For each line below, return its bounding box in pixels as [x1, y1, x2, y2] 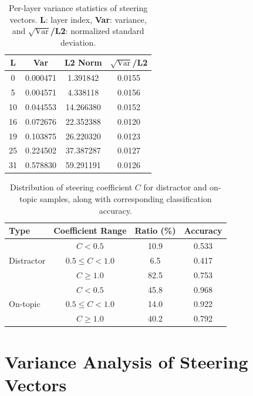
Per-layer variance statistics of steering [9, 2, 148, 13]
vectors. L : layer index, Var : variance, [9, 13, 147, 25]
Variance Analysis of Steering [5, 349, 248, 373]
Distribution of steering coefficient [10, 181, 133, 193]
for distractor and [143, 181, 207, 193]
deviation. [60, 36, 96, 48]
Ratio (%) [134, 224, 176, 237]
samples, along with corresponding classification [40, 192, 212, 204]
